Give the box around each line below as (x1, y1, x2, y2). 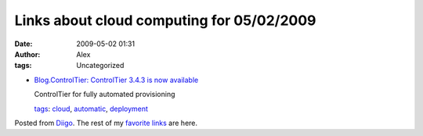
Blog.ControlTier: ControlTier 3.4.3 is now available (34, 75, 199, 84)
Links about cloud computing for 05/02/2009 (14, 12, 316, 29)
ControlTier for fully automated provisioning (34, 90, 175, 99)
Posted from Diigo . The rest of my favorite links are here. (14, 118, 198, 127)
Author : (14, 49, 41, 59)
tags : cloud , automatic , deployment (34, 104, 149, 113)
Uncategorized (76, 61, 125, 70)
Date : (14, 39, 33, 48)
